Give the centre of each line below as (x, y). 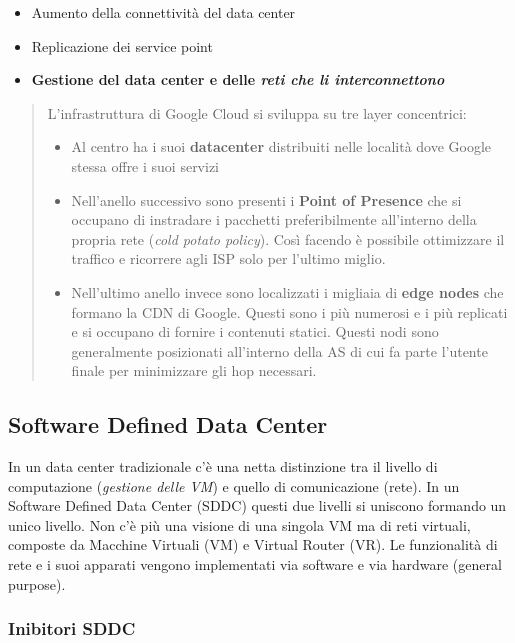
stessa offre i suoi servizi (145, 165)
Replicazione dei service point (122, 45)
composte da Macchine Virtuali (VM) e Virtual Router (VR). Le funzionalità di (253, 544)
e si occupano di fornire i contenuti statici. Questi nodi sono (255, 331)
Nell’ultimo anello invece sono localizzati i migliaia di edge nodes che (287, 291)
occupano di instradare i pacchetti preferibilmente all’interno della (274, 219)
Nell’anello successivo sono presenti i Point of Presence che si (266, 199)
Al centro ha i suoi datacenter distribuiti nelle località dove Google (281, 146)
